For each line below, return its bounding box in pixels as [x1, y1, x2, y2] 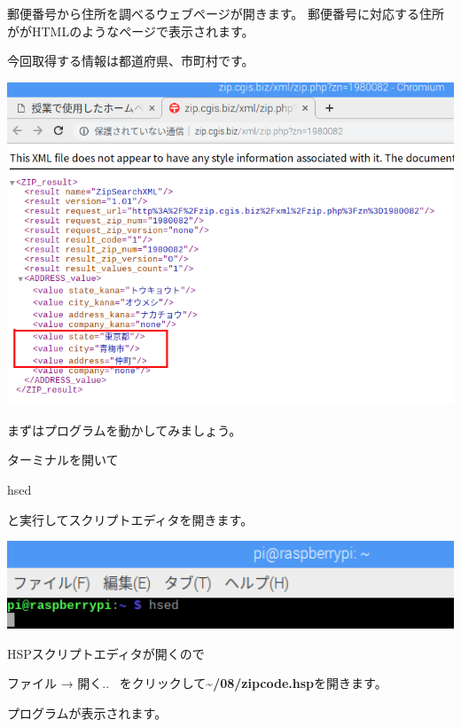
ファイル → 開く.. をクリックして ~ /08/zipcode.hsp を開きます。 [7, 674, 387, 692]
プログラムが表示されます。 [7, 703, 168, 722]
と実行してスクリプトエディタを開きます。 [7, 510, 254, 528]
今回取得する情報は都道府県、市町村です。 [7, 51, 254, 70]
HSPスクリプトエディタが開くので [7, 644, 205, 662]
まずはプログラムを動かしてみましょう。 [7, 420, 242, 439]
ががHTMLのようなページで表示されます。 [7, 21, 254, 40]
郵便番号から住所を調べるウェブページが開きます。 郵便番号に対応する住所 [7, 4, 444, 22]
